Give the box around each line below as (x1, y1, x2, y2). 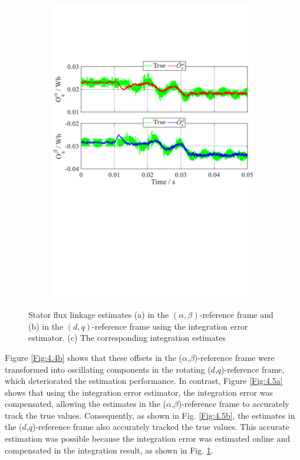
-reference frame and (199, 308, 273, 321)
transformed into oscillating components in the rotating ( (5, 363, 211, 375)
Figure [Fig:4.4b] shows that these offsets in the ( (5, 351, 183, 363)
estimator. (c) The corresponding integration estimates (28, 331, 226, 344)
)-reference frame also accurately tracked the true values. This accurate (32, 420, 289, 433)
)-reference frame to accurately (178, 397, 289, 410)
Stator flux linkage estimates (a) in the (28, 308, 169, 321)
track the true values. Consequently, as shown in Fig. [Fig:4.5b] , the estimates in (5, 409, 295, 421)
